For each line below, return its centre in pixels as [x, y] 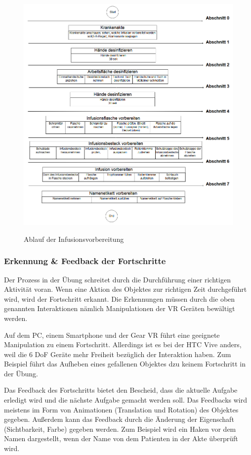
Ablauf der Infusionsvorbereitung [74, 239]
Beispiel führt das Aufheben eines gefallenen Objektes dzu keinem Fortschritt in [125, 364]
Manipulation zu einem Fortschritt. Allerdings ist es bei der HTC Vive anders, [123, 344]
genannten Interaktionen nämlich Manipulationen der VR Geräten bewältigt [120, 308]
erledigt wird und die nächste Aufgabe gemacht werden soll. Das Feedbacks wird [125, 400]
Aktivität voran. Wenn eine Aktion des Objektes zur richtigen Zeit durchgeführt [125, 289]
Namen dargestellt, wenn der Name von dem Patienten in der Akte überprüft [121, 438]
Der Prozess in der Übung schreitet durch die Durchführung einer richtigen [117, 279]
